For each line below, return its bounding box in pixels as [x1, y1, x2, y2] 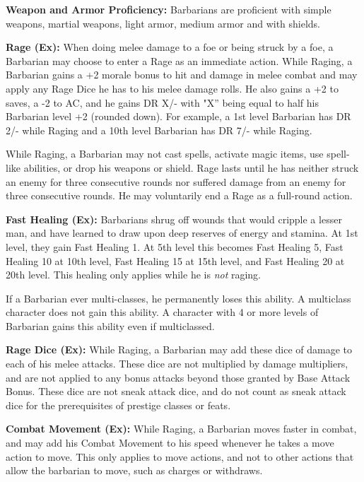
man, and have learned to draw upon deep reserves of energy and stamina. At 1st [6, 225, 358, 240]
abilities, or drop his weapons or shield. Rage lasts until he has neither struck [23, 160, 359, 175]
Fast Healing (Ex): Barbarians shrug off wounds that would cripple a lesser [6, 211, 342, 226]
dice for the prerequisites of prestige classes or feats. [6, 397, 231, 412]
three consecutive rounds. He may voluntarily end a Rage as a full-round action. [6, 188, 353, 203]
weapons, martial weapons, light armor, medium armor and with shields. [6, 16, 321, 30]
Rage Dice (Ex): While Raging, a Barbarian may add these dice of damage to [6, 342, 353, 357]
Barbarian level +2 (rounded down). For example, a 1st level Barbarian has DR [6, 109, 351, 124]
